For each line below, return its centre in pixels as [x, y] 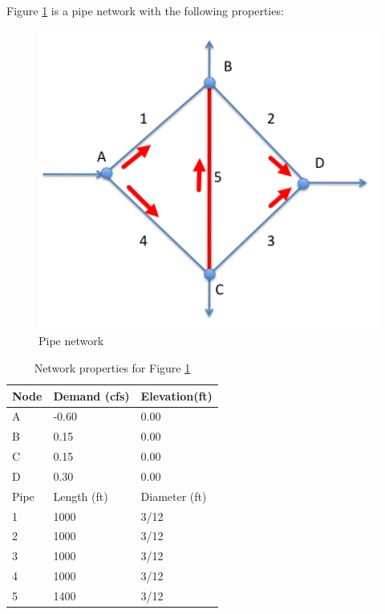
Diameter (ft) [174, 496]
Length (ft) [81, 496]
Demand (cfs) [91, 395]
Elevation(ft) [176, 395]
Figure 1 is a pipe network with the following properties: [145, 10]
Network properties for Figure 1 [112, 367]
